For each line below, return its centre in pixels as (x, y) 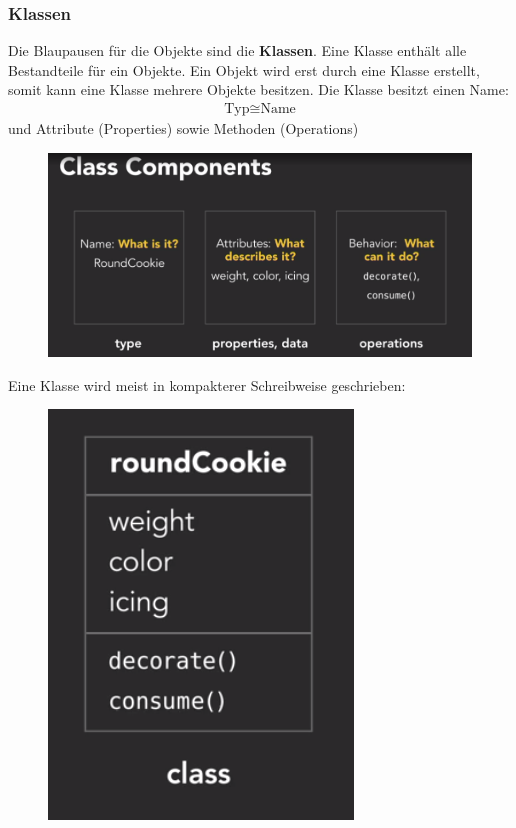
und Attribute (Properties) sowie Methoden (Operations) (183, 128)
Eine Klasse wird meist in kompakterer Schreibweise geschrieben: (207, 384)
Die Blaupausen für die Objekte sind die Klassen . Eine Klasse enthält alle (237, 50)
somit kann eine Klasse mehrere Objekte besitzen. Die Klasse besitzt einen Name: (258, 89)
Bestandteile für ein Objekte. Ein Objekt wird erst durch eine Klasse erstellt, (244, 69)
